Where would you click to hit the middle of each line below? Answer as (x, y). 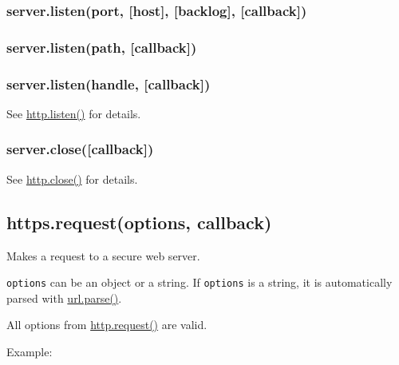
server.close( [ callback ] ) (80, 149)
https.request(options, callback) (139, 222)
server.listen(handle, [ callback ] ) (109, 83)
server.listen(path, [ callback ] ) (102, 47)
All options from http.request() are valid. (107, 325)
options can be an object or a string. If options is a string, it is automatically (199, 282)
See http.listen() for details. (74, 113)
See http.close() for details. (72, 179)
